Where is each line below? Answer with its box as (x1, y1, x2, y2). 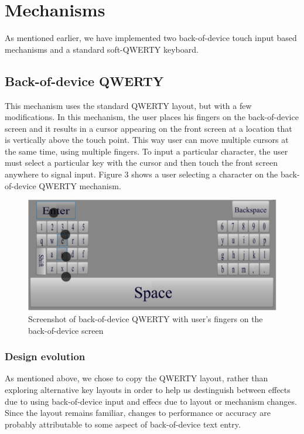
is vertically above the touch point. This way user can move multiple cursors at (5, 134, 289, 146)
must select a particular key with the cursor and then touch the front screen (5, 156, 278, 169)
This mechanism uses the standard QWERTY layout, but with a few (5, 99, 252, 111)
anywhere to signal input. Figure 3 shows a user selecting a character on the (5, 168, 278, 180)
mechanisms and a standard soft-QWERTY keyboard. (5, 43, 199, 55)
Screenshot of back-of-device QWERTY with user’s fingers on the (28, 313, 263, 325)
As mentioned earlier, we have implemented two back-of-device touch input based (5, 32, 297, 44)
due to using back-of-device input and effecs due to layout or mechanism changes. (5, 395, 297, 407)
